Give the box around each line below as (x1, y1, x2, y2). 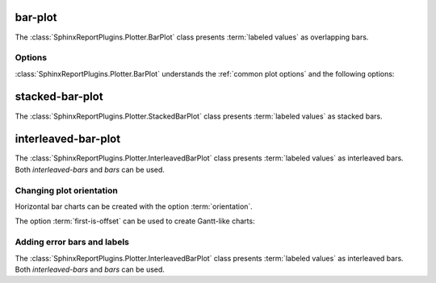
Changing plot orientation (15, 185, 119, 196)
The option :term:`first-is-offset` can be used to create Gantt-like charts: (15, 216, 255, 226)
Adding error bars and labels (15, 236, 129, 248)
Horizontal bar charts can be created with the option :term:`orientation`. (15, 202, 254, 211)
